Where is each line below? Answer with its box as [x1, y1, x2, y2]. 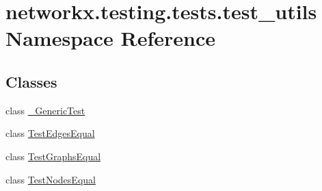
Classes [5, 71, 57, 92]
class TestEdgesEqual [5, 126, 95, 140]
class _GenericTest [5, 103, 85, 117]
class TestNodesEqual [5, 172, 96, 186]
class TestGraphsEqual [5, 149, 101, 163]
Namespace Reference [5, 24, 215, 52]
